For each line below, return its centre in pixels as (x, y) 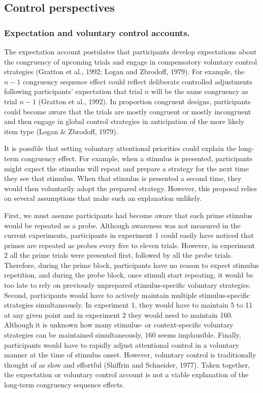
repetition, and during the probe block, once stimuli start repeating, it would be (129, 275)
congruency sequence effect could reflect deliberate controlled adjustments (138, 81)
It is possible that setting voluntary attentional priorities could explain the (120, 148)
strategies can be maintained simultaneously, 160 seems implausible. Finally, (123, 335)
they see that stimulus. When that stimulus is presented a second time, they (123, 178)
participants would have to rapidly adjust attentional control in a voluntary (122, 344)
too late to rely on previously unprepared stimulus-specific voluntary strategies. (128, 285)
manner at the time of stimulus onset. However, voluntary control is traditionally (130, 355)
